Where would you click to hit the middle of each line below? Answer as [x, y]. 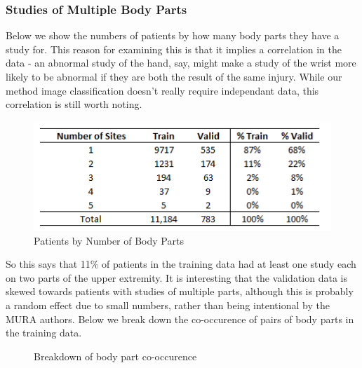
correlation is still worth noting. [74, 104]
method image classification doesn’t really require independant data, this [162, 90]
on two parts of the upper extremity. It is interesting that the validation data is [176, 277]
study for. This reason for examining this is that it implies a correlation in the [174, 49]
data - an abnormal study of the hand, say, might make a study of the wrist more [181, 63]
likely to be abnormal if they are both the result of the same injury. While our [174, 76]
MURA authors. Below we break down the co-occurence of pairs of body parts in [180, 319]
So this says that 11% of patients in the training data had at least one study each [181, 264]
